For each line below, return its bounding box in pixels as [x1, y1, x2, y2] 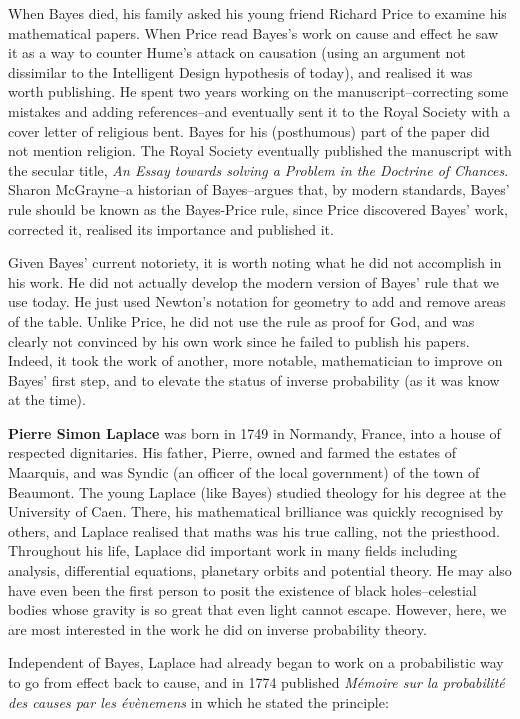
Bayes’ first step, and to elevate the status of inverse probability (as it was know [8, 369, 500, 390]
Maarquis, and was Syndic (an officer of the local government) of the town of [8, 462, 480, 483]
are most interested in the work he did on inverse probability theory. [8, 618, 427, 639]
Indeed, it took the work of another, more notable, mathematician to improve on [8, 350, 503, 371]
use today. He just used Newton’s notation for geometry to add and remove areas [8, 291, 506, 312]
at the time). [8, 389, 86, 410]
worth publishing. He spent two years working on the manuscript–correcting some [8, 81, 509, 102]
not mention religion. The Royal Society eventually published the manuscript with [8, 140, 512, 161]
